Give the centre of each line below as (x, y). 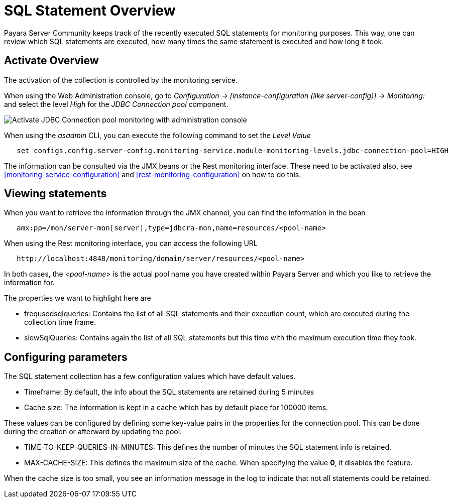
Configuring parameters (66, 357)
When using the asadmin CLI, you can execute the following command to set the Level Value (157, 135)
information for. (29, 283)
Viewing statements (55, 194)
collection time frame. (60, 322)
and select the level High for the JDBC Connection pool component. (116, 104)
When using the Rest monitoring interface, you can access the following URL (131, 243)
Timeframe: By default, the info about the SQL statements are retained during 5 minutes (169, 392)
